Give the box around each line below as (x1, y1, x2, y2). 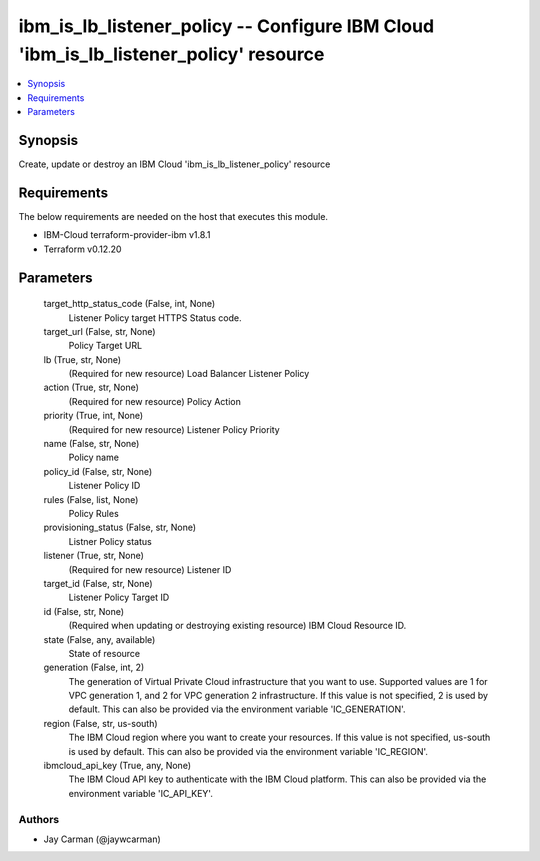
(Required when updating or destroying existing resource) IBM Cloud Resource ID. (68, 620, 407, 632)
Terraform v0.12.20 (43, 243, 122, 255)
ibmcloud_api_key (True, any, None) (43, 760, 192, 772)
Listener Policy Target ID (68, 591, 170, 604)
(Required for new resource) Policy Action (68, 395, 242, 407)
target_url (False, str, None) (43, 325, 156, 337)
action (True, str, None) (43, 381, 140, 394)
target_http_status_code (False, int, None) (43, 298, 216, 310)
